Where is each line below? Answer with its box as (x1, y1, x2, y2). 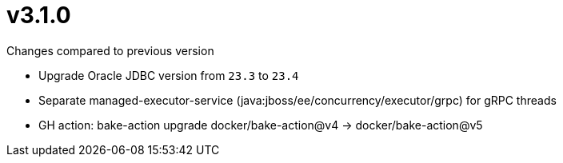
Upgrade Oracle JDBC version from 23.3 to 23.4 (38, 68, 299, 82)
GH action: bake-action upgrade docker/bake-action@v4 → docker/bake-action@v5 (38, 117, 483, 132)
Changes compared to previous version (6, 43, 214, 58)
